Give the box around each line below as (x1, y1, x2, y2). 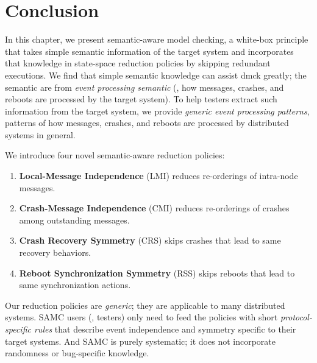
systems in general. (5, 128, 76, 141)
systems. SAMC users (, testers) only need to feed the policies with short (5, 311, 278, 323)
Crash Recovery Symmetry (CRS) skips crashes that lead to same (19, 234, 281, 247)
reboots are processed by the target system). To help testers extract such (5, 93, 277, 105)
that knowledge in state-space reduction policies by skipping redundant (5, 57, 271, 69)
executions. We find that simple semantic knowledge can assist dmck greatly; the (5, 68, 307, 81)
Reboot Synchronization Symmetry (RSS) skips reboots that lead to (19, 266, 295, 279)
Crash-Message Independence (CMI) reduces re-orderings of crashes (19, 202, 290, 214)
